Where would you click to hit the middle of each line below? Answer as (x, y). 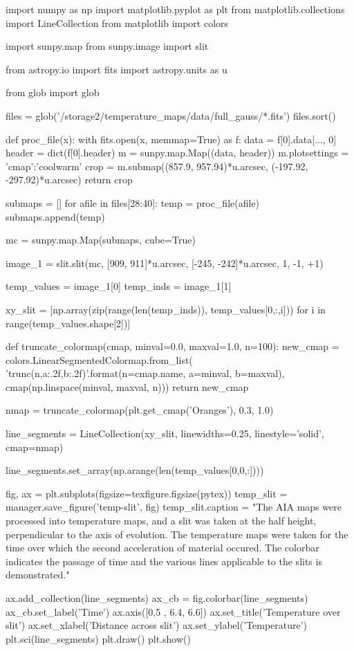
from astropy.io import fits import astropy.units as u (117, 69)
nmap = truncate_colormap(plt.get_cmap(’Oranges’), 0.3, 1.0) (140, 410)
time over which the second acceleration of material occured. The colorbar (162, 548)
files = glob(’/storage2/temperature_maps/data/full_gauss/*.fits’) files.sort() (171, 115)
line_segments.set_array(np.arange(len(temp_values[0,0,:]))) (135, 470)
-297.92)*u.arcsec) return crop (69, 180)
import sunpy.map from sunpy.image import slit (107, 46)
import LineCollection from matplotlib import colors (117, 22)
